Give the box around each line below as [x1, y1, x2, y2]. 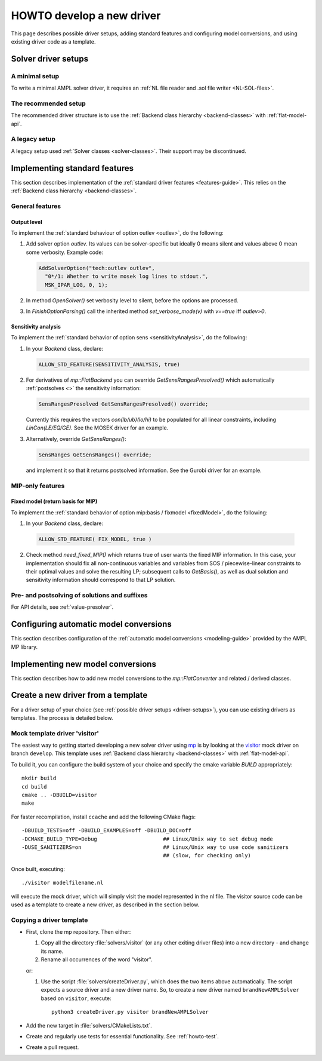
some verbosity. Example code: [26, 249, 104, 256]
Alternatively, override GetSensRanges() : [26, 435, 126, 442]
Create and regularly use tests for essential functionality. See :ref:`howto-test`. [26, 1032, 219, 1039]
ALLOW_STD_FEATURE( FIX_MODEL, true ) [38, 536, 152, 543]
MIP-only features [11, 482, 65, 490]
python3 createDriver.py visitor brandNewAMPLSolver [51, 1008, 209, 1016]
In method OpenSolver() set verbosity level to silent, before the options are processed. [26, 296, 239, 304]
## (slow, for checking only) [163, 852, 252, 859]
